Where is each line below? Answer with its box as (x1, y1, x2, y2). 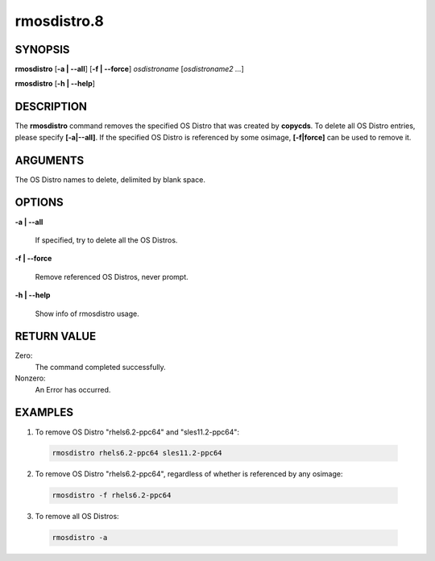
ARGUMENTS (14, 153, 85, 167)
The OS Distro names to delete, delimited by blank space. (14, 174, 205, 185)
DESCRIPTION (14, 100, 88, 114)
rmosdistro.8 (14, 12, 104, 30)
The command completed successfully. (35, 362, 167, 372)
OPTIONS (14, 196, 64, 210)
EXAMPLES (14, 405, 74, 419)
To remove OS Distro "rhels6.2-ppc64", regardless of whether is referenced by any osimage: (35, 469, 343, 479)
